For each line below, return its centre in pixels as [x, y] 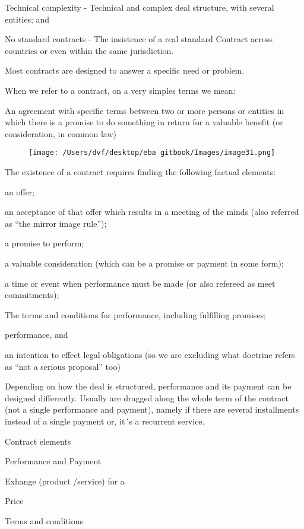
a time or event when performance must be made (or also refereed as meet [140, 283]
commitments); [32, 295]
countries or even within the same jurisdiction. [89, 50]
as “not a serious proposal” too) [63, 366]
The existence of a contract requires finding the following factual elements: [140, 172]
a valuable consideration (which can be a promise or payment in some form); [144, 263]
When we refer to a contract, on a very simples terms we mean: [120, 90]
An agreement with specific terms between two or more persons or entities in [145, 110]
